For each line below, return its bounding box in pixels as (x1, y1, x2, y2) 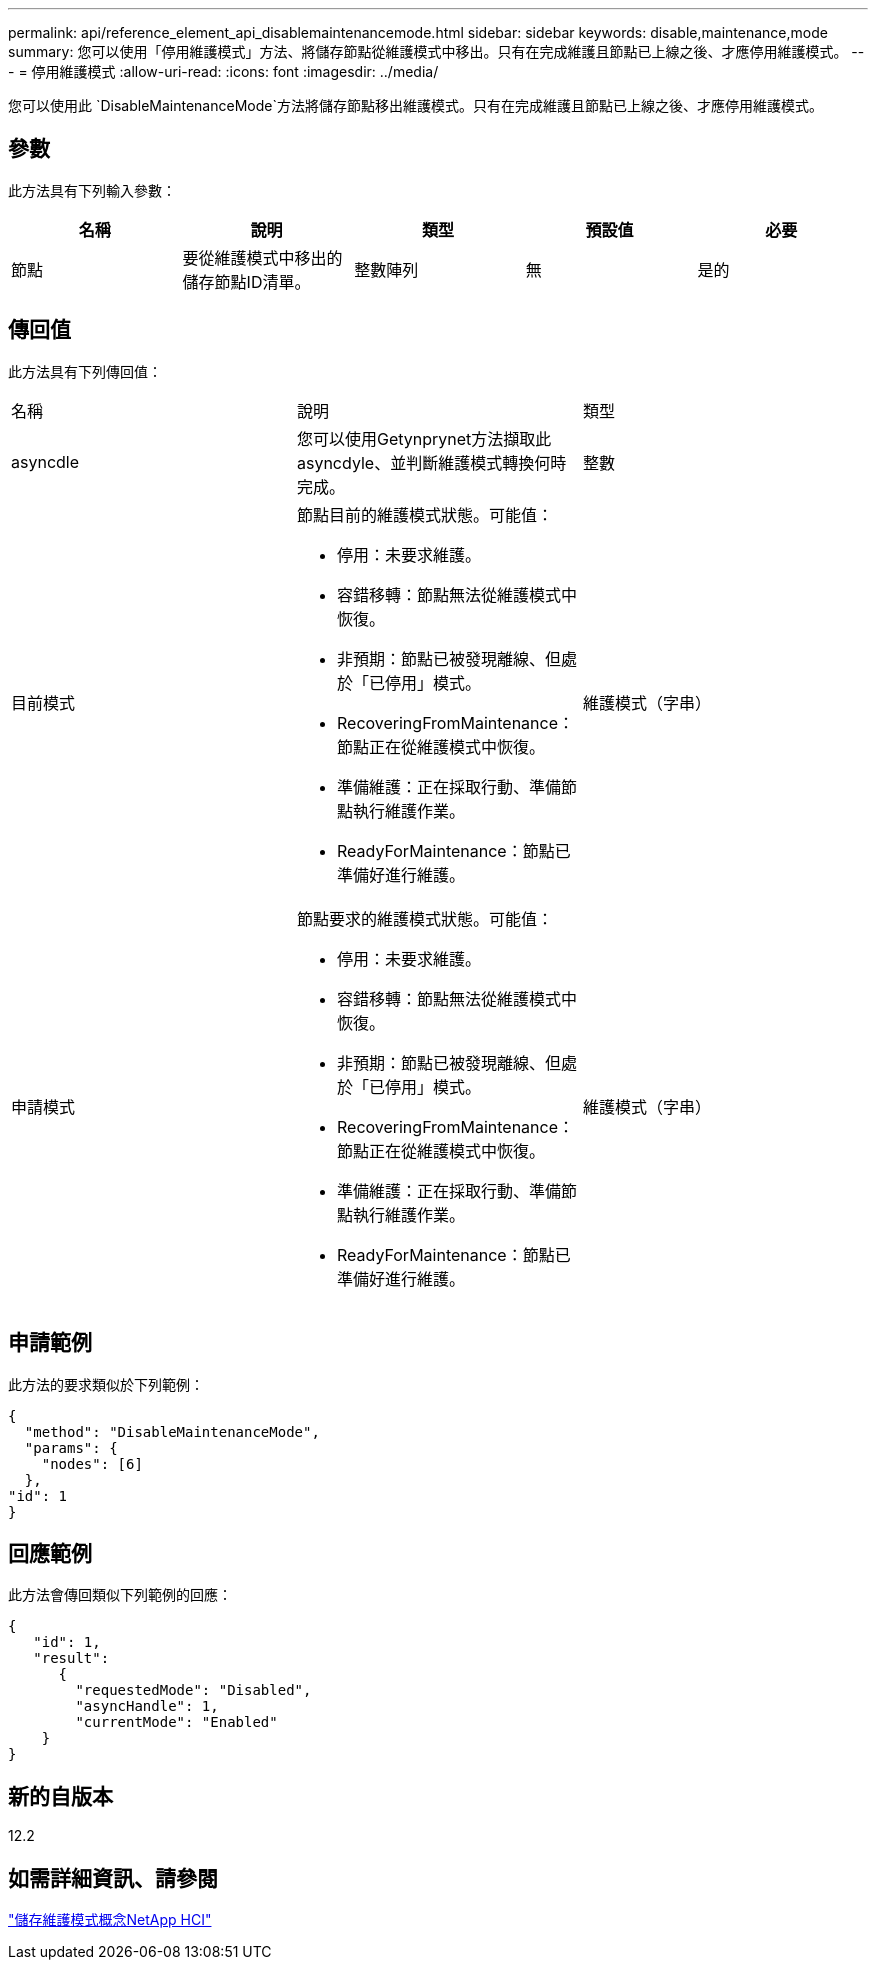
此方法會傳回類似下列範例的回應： (8, 1586, 232, 1604)
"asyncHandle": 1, (75, 1698, 219, 1715)
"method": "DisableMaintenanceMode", (24, 1423, 320, 1440)
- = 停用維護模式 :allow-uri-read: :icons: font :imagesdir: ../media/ (8, 63, 439, 80)
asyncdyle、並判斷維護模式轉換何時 (296, 452, 567, 473)
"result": (33, 1650, 110, 1667)
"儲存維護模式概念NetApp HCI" (8, 1911, 212, 1929)
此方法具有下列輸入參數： (8, 181, 176, 199)
